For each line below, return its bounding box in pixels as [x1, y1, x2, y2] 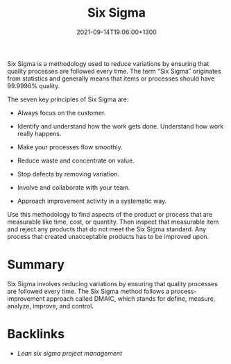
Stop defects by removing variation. [17, 169, 120, 178]
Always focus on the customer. [17, 108, 106, 117]
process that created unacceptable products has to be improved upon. [7, 232, 209, 240]
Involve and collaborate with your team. [17, 183, 130, 192]
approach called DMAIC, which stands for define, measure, [46, 294, 216, 303]
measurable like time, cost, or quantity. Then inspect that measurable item [7, 217, 219, 226]
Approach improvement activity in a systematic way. [17, 197, 167, 205]
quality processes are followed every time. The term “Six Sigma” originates [7, 67, 221, 75]
